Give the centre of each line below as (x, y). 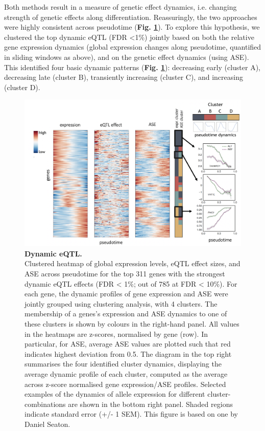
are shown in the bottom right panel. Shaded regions (150, 404)
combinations (45, 404)
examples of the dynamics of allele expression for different (115, 394)
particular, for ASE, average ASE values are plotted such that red (128, 344)
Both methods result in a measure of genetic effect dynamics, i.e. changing (121, 7)
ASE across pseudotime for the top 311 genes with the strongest (125, 274)
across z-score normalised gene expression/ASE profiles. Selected (125, 384)
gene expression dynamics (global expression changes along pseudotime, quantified (133, 47)
